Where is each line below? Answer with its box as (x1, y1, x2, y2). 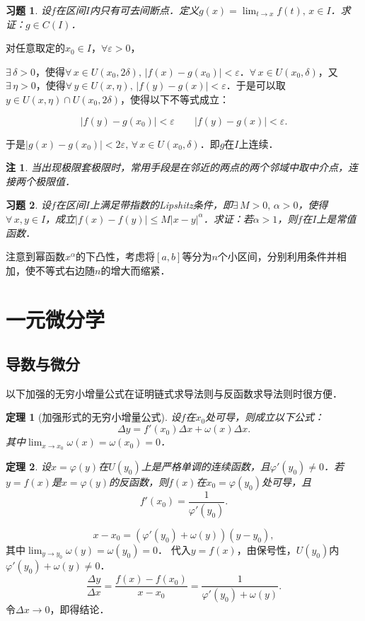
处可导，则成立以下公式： (205, 410, 325, 424)
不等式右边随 (35, 262, 95, 277)
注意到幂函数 (6, 249, 65, 264)
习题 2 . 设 (6, 197, 51, 212)
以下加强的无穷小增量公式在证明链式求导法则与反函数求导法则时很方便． (6, 385, 342, 400)
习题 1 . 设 (6, 3, 51, 17)
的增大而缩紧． (100, 262, 170, 277)
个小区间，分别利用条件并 (217, 249, 337, 264)
